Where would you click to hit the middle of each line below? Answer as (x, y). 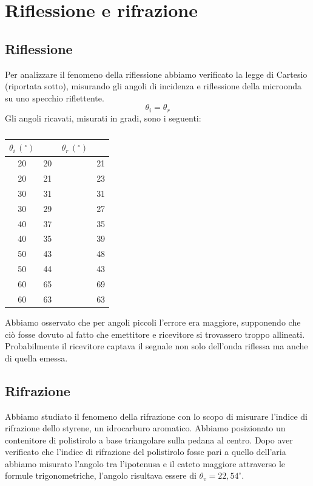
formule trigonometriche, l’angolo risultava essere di (101, 475)
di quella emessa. (36, 358)
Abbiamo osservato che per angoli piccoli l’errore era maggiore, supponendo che (153, 322)
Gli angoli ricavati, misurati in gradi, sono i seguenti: (103, 118)
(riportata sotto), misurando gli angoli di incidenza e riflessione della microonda (153, 86)
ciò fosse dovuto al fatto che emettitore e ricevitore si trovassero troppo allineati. (155, 334)
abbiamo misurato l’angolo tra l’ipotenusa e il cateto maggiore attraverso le (145, 463)
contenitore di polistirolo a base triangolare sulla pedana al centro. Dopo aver (149, 440)
